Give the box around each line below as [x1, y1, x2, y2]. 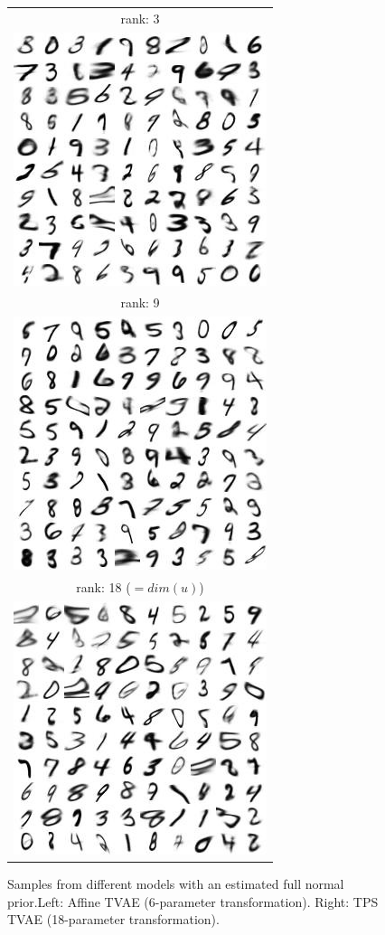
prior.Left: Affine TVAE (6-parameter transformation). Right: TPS [7, 892, 379, 911]
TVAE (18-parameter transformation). [7, 910, 220, 929]
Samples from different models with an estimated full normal [7, 874, 344, 893]
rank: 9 [120, 293, 160, 312]
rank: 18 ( [76, 578, 131, 597]
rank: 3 [120, 8, 160, 27]
